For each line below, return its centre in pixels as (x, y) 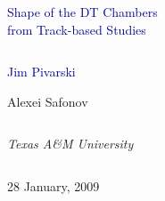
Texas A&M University (70, 144)
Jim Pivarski (41, 72)
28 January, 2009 (54, 185)
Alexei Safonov (48, 101)
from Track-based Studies (77, 29)
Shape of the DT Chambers (82, 12)
